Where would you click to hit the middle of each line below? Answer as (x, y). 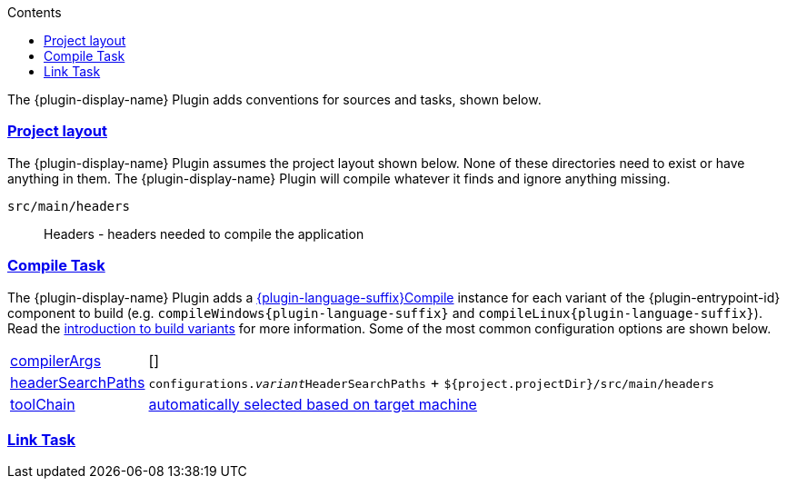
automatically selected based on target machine (313, 404)
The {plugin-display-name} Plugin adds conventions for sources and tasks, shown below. (274, 99)
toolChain (43, 404)
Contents (35, 12)
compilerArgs (56, 360)
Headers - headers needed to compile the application (204, 233)
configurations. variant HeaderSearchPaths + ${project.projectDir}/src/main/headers (431, 382)
